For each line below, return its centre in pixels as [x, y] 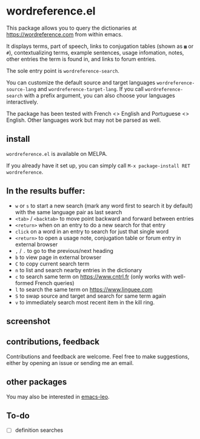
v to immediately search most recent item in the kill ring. [85, 302]
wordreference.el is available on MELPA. [57, 153]
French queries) [55, 283]
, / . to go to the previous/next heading [64, 250]
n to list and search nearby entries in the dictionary [78, 270]
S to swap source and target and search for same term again [91, 296]
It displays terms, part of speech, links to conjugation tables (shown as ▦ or [100, 46]
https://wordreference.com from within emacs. [65, 34]
